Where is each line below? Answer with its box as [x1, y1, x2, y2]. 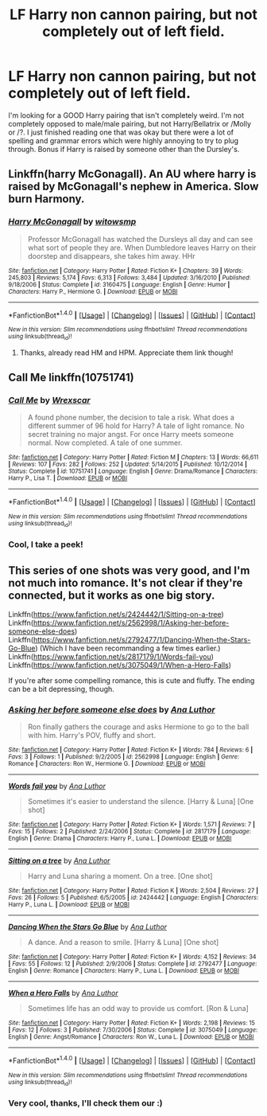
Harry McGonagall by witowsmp [8, 217, 137, 228]
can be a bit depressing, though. [8, 685, 115, 694]
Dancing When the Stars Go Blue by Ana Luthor [8, 922, 168, 932]
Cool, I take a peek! [8, 539, 83, 550]
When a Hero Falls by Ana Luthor [8, 989, 119, 998]
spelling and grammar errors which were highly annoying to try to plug [8, 135, 239, 145]
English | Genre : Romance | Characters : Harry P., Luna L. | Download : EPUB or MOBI [8, 967, 240, 975]
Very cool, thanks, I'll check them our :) [8, 1098, 163, 1109]
